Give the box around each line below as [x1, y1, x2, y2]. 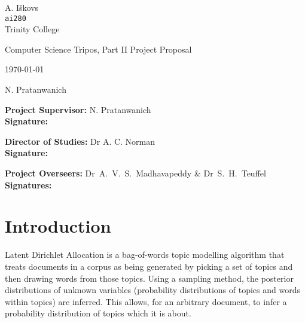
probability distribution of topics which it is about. [5, 307, 191, 319]
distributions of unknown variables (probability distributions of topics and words [5, 284, 300, 296]
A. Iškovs [5, 1, 39, 13]
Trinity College [5, 23, 60, 35]
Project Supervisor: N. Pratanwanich [5, 103, 151, 115]
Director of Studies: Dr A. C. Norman [5, 135, 155, 147]
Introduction [5, 214, 111, 238]
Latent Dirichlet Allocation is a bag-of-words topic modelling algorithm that [5, 248, 285, 261]
